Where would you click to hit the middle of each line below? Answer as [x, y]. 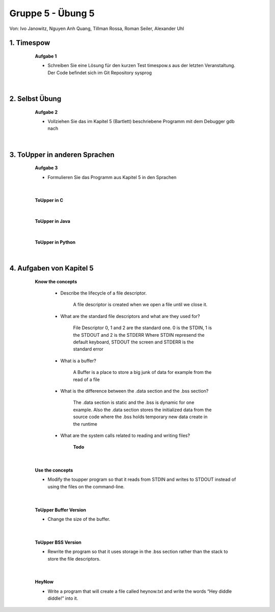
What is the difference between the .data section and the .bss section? [134, 391]
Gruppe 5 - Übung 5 [52, 13]
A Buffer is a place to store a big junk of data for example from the [142, 372]
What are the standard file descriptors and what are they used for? [130, 316]
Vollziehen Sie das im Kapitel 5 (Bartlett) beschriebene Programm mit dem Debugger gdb [141, 121]
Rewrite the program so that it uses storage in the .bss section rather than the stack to [138, 551]
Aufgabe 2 [46, 112]
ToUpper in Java [53, 221]
